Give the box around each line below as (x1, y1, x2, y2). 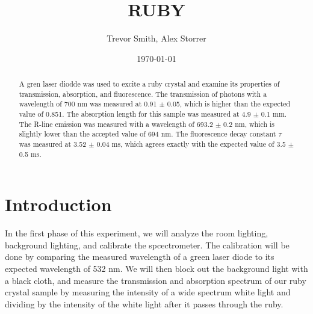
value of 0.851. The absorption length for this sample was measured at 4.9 (19, 109, 251, 119)
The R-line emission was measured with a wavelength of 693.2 (19, 119, 213, 129)
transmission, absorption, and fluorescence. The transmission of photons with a (19, 88, 267, 99)
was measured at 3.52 (19, 139, 87, 149)
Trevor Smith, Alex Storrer (107, 32, 206, 45)
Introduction (5, 192, 112, 217)
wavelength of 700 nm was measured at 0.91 (19, 99, 157, 109)
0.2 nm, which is (223, 119, 275, 129)
